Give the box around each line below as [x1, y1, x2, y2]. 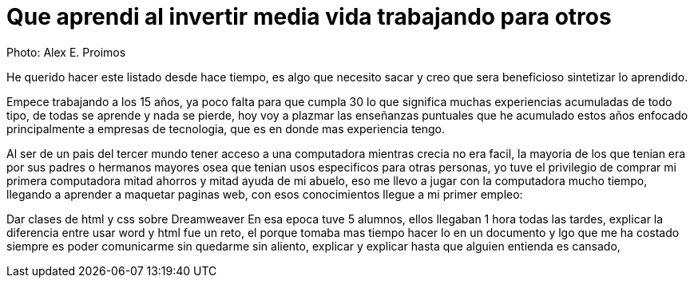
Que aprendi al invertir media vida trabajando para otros [6, 3, 612, 30]
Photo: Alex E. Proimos [6, 45, 126, 59]
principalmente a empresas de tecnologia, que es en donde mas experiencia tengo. [6, 121, 446, 136]
